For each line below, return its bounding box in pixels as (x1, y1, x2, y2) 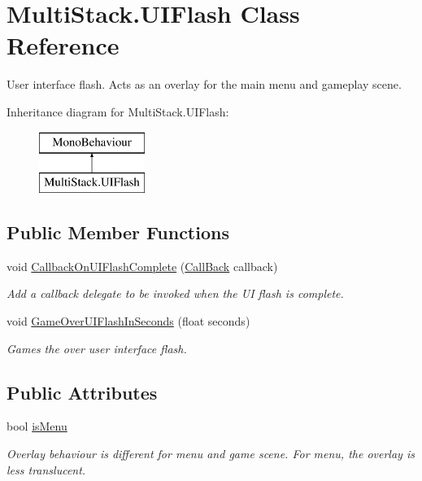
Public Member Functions (7, 220, 229, 245)
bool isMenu (7, 418, 67, 435)
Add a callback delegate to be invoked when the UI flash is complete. (7, 285, 344, 302)
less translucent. (7, 461, 86, 478)
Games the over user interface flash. (7, 339, 187, 356)
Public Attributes (7, 379, 158, 404)
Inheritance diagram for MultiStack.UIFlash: (7, 103, 229, 120)
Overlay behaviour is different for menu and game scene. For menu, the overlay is (7, 445, 415, 462)
